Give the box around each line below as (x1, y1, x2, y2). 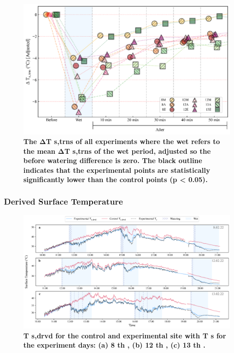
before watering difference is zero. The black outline (23, 155, 202, 166)
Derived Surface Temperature (4, 195, 123, 207)
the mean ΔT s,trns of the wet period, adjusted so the (23, 145, 211, 156)
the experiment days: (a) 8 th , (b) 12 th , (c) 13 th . (23, 340, 206, 350)
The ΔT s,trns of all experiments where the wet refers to (23, 136, 220, 146)
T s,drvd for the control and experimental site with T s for (23, 330, 226, 340)
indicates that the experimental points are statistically (23, 165, 210, 175)
